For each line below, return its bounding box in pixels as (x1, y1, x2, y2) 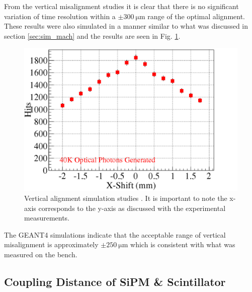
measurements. (24, 212, 70, 223)
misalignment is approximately (4, 239, 99, 250)
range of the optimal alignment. (147, 11, 245, 21)
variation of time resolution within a (4, 11, 116, 21)
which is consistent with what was (130, 239, 235, 250)
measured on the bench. (4, 249, 77, 259)
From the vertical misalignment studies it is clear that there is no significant (4, 1, 239, 11)
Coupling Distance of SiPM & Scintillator (4, 273, 226, 289)
